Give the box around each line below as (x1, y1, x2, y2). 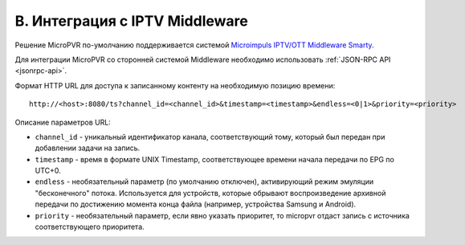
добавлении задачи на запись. (35, 143, 141, 153)
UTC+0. (35, 165, 62, 176)
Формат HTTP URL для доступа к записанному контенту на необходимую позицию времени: (14, 80, 336, 90)
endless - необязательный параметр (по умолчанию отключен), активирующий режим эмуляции (35, 177, 374, 186)
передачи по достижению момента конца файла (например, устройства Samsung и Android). (35, 199, 357, 209)
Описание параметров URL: (14, 117, 112, 127)
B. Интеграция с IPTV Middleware (14, 12, 248, 30)
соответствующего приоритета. (35, 222, 145, 232)
